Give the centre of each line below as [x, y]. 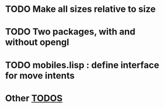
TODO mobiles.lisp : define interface [82, 65]
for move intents [40, 76]
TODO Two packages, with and [70, 32]
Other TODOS [34, 98]
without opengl [37, 42]
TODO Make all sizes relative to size [81, 9]
